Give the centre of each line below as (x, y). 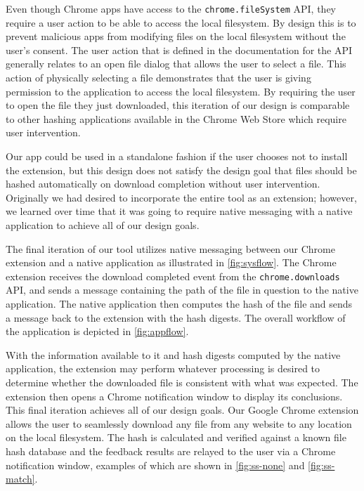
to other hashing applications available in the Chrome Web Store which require (176, 118)
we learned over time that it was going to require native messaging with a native (179, 211)
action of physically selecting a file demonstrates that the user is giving (158, 78)
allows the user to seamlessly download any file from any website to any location (179, 423)
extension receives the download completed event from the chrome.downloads (173, 276)
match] (20, 479)
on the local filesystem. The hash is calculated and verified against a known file (176, 437)
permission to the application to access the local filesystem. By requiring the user (181, 91)
